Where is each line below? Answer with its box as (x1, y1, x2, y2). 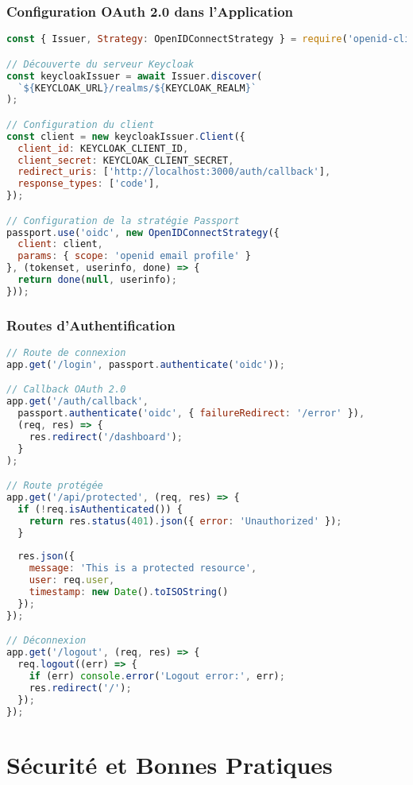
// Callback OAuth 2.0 (6, 384, 126, 396)
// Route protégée (6, 480, 103, 492)
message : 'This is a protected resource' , (29, 563, 257, 574)
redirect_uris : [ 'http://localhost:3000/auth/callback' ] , (17, 166, 331, 178)
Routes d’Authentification (6, 315, 176, 334)
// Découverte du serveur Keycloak (6, 58, 195, 70)
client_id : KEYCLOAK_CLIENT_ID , (17, 142, 189, 154)
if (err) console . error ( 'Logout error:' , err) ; (29, 671, 285, 682)
